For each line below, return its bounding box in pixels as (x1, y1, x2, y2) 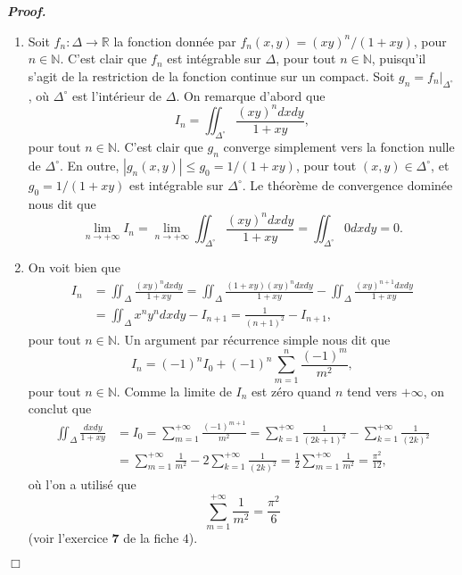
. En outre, (59, 155, 120, 174)
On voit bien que (28, 257, 120, 276)
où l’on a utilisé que (28, 475, 136, 494)
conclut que (28, 399, 92, 418)
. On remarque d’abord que (176, 86, 326, 104)
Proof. (7, 2, 46, 20)
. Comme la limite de (116, 381, 232, 400)
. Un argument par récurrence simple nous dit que (116, 329, 391, 348)
